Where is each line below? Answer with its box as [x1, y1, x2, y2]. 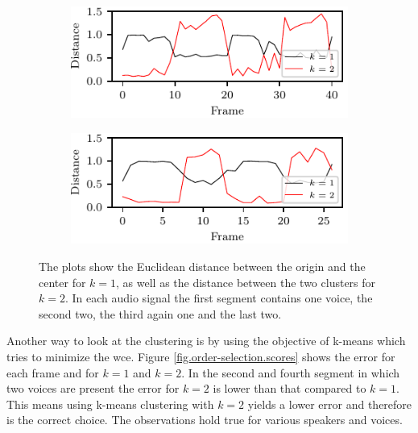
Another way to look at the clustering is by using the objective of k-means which [6, 332, 406, 349]
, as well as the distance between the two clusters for [116, 273, 376, 290]
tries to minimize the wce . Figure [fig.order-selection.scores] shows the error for [6, 348, 395, 365]
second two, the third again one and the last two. [39, 305, 282, 322]
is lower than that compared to [213, 380, 366, 397]
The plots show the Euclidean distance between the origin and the [39, 258, 366, 275]
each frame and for [6, 364, 99, 381]
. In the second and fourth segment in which [181, 364, 400, 381]
